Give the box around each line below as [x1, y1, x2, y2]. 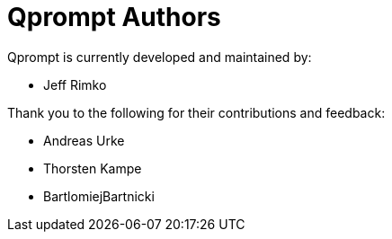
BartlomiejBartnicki [43, 188, 155, 204]
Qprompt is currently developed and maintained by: [7, 49, 312, 65]
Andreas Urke [43, 132, 125, 148]
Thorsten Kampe [43, 160, 142, 176]
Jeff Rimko [43, 76, 107, 93]
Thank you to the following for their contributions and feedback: [7, 104, 386, 120]
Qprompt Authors [7, 2, 221, 32]
